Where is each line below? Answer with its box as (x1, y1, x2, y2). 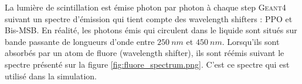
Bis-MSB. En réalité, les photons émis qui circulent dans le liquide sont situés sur (5, 24, 297, 36)
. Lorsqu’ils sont (222, 35, 280, 47)
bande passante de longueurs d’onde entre (5, 35, 155, 47)
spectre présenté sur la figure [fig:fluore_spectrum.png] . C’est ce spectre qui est (5, 58, 290, 70)
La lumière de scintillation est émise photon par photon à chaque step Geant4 (5, 1, 286, 13)
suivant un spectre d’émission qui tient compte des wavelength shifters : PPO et (5, 12, 293, 24)
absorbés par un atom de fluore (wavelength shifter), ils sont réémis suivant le (5, 47, 284, 59)
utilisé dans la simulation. (5, 69, 97, 82)
